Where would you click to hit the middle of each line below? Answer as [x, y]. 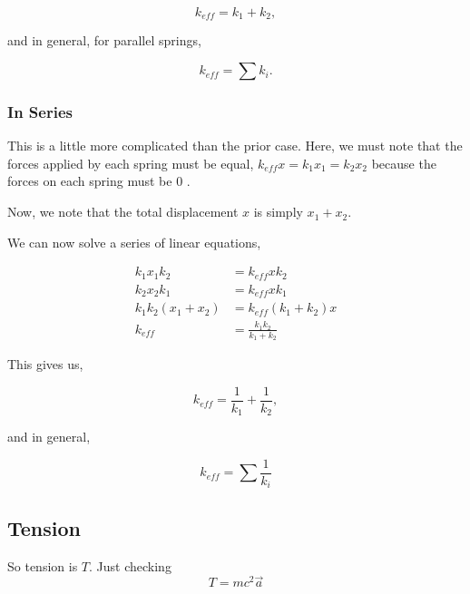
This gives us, [45, 364]
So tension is [43, 565]
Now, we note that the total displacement [123, 212]
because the [404, 163]
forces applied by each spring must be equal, [131, 163]
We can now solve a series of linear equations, [134, 242]
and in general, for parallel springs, [104, 40]
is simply [278, 212]
